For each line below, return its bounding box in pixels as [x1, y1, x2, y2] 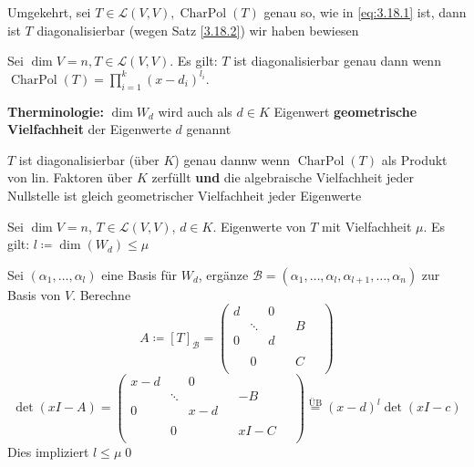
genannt [186, 119, 232, 139]
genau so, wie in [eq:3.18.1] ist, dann [263, 3, 467, 21]
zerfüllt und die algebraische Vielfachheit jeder [151, 168, 415, 187]
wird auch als [158, 101, 232, 120]
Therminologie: [7, 101, 104, 120]
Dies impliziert [7, 441, 89, 461]
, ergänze [198, 265, 249, 284]
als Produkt [381, 150, 448, 169]
